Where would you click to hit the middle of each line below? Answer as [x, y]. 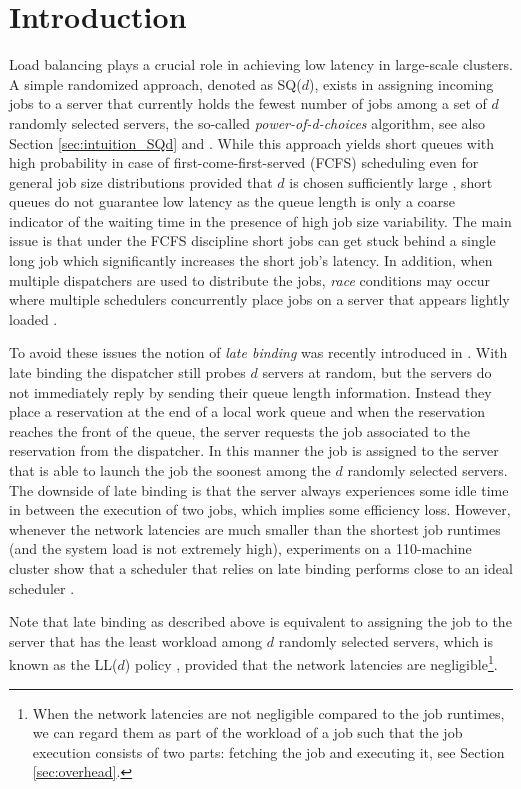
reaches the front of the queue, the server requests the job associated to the [240, 430]
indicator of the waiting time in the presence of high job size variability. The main [260, 220]
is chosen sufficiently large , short [391, 181]
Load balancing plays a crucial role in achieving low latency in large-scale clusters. [261, 64]
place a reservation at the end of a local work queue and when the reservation [247, 411]
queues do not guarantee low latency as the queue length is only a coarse [232, 201]
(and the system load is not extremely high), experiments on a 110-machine [240, 548]
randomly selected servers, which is [386, 640]
